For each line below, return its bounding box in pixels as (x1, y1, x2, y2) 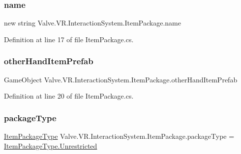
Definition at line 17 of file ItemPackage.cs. (4, 34, 134, 44)
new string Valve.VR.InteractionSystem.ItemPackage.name (4, 18, 181, 28)
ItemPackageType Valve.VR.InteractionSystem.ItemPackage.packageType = (4, 131, 235, 141)
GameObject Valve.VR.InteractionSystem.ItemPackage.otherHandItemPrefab (4, 74, 238, 84)
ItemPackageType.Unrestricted (4, 140, 97, 151)
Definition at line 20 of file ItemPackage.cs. (4, 91, 134, 101)
